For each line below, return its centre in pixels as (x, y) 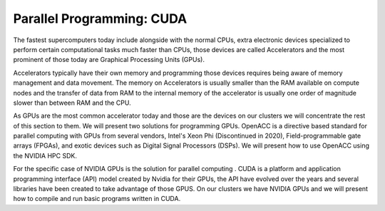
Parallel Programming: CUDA (100, 19)
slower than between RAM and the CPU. (72, 103)
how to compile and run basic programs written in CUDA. (97, 199)
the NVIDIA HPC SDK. (45, 155)
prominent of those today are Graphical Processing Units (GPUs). (109, 60)
